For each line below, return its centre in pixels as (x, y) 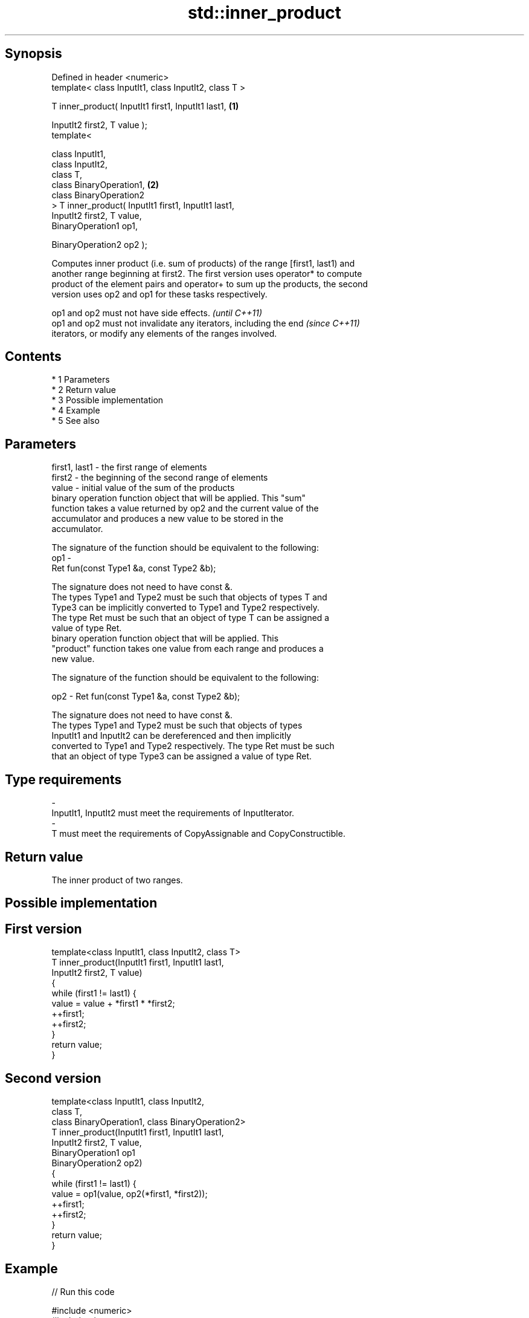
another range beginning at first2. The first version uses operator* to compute (207, 273)
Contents (33, 357)
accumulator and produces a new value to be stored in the (168, 519)
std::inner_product (264, 13)
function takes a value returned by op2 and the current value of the (185, 508)
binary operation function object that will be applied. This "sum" (178, 498)
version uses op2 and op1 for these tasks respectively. (159, 294)
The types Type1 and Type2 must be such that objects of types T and (189, 597)
